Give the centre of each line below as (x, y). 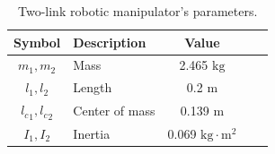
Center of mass (114, 110)
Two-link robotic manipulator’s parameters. (138, 11)
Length (93, 87)
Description (110, 42)
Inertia (92, 133)
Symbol (37, 42)
